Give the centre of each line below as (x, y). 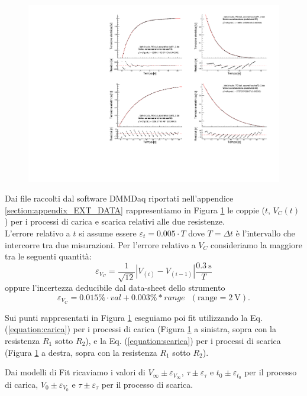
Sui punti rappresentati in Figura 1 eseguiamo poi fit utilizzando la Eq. (134, 317)
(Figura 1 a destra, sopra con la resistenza (81, 352)
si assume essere (108, 233)
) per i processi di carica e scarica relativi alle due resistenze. (115, 221)
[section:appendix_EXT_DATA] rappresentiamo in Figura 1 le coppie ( (135, 210)
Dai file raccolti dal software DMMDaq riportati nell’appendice (119, 198)
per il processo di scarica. (147, 384)
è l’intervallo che (265, 233)
